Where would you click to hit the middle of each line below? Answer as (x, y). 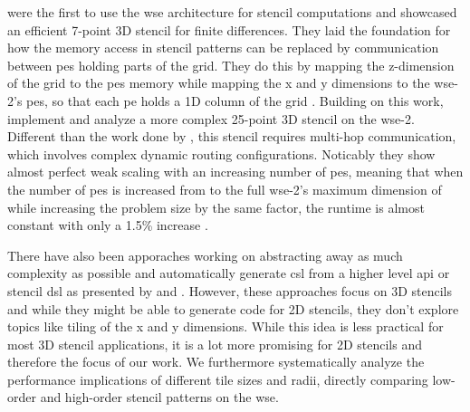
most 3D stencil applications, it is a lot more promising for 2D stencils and (215, 344)
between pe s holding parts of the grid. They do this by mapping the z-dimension (231, 65)
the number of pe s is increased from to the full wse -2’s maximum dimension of (225, 189)
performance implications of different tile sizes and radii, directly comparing (218, 379)
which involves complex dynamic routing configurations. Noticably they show (221, 153)
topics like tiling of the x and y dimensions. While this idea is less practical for (225, 326)
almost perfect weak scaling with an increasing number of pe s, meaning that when (235, 172)
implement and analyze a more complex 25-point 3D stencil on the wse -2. (211, 118)
